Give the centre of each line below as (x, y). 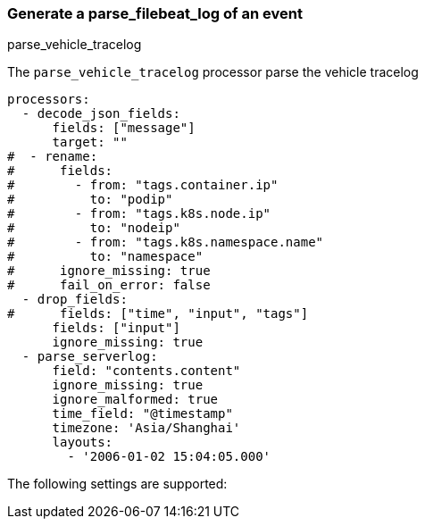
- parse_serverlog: (90, 357)
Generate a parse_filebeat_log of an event (155, 13)
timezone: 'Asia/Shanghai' (146, 428)
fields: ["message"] (124, 128)
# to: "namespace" (105, 257)
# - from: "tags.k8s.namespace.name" (166, 242)
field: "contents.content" (146, 371)
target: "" (90, 142)
